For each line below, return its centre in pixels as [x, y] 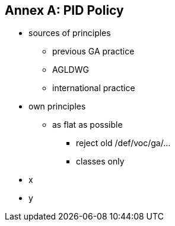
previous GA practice [93, 51]
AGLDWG [71, 70]
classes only [100, 162]
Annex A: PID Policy [64, 10]
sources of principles [70, 33]
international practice [94, 88]
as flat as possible [87, 125]
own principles [57, 106]
